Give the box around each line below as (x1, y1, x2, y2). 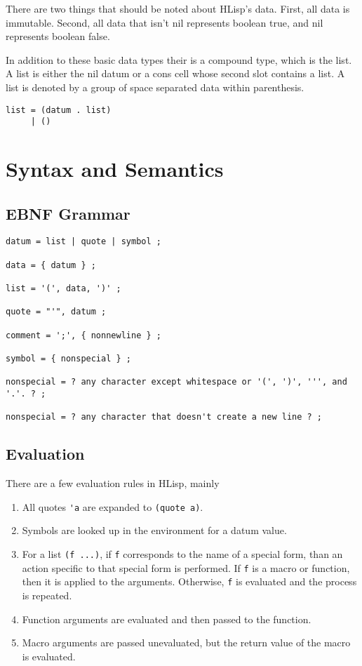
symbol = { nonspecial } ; (6, 354, 131, 364)
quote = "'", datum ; (6, 307, 107, 317)
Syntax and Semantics (6, 154, 224, 183)
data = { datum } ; (6, 260, 96, 270)
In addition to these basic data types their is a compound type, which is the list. (6, 52, 352, 67)
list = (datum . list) (6, 105, 112, 115)
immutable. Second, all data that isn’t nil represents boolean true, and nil (6, 15, 323, 29)
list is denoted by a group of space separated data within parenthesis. (6, 79, 304, 94)
